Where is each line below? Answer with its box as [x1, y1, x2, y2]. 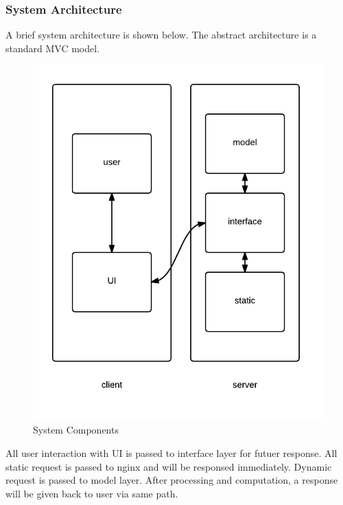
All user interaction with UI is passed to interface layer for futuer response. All [5, 446, 338, 460]
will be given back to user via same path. [5, 486, 178, 500]
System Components [33, 423, 119, 437]
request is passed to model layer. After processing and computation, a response [5, 473, 338, 487]
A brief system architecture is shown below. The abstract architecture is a [5, 27, 317, 42]
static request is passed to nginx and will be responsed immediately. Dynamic [5, 459, 332, 473]
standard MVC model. [5, 41, 100, 55]
